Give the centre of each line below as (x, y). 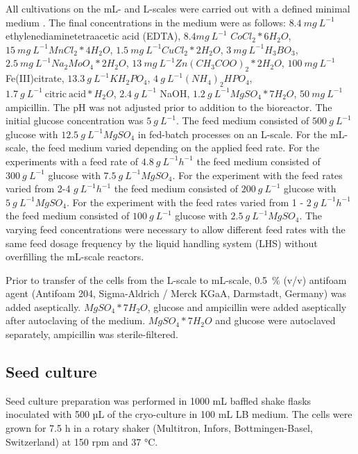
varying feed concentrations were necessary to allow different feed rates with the (176, 229)
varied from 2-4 (38, 188)
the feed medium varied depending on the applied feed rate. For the (176, 148)
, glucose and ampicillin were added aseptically (247, 306)
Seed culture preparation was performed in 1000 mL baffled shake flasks (159, 400)
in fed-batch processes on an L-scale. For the (232, 134)
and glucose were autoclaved (275, 320)
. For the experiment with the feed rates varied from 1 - (185, 202)
